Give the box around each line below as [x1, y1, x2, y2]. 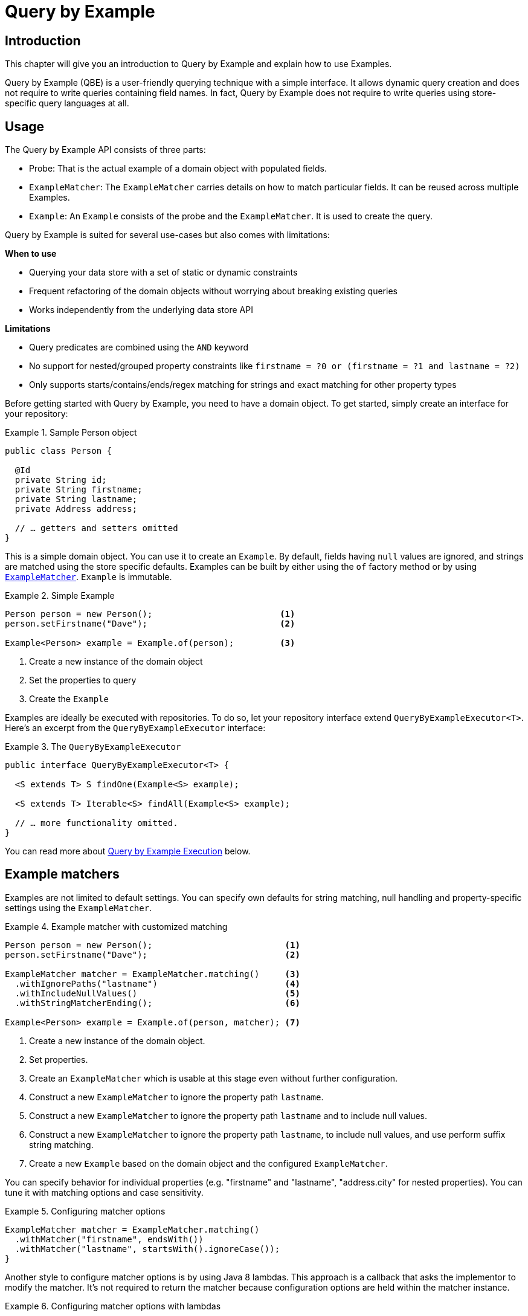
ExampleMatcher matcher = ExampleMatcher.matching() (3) [5, 969, 300, 979]
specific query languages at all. [5, 98, 129, 109]
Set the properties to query [29, 675, 137, 686]
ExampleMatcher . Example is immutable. [5, 572, 172, 582]
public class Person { [5, 446, 112, 456]
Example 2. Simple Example [5, 590, 115, 601]
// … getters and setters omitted [14, 523, 178, 534]
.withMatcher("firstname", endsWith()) [14, 1234, 204, 1244]
